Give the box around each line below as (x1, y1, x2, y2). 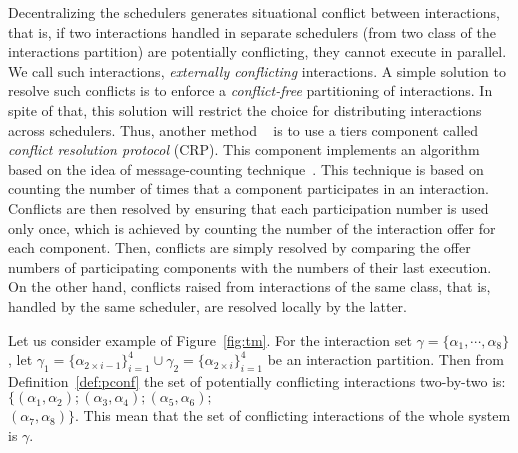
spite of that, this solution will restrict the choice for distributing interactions (8, 99, 482, 120)
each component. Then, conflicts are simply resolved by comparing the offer (8, 237, 471, 258)
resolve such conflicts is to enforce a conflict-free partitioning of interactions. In (8, 80, 493, 101)
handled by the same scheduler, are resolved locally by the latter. (8, 295, 407, 316)
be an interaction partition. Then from (267, 349, 504, 370)
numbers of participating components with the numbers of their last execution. (8, 256, 492, 277)
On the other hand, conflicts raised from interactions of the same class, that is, (8, 276, 491, 297)
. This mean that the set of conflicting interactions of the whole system (75, 405, 511, 426)
